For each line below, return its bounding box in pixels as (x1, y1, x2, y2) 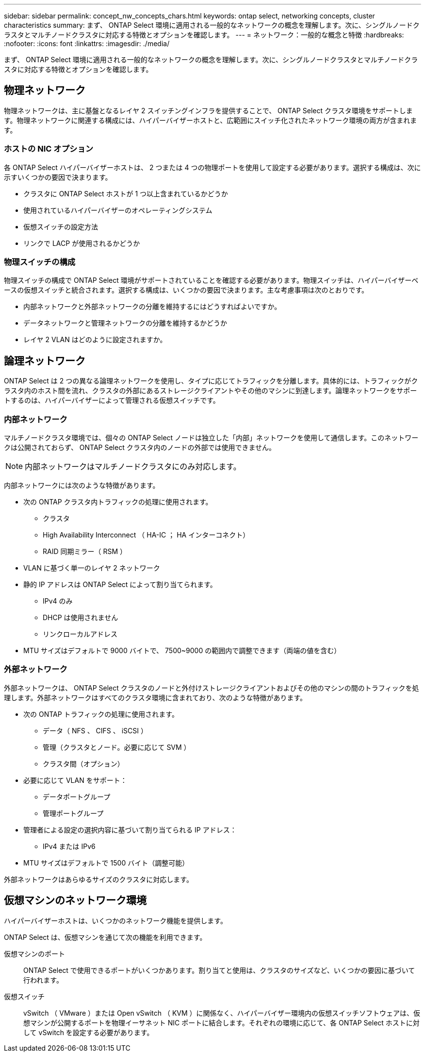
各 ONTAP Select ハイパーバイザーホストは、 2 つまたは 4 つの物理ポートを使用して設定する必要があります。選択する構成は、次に (4, 163, 421, 172)
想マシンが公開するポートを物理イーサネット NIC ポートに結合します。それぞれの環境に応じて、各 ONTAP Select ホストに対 (23, 1018, 420, 1027)
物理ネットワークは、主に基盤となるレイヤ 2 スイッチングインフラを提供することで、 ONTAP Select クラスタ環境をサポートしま (4, 106, 413, 115)
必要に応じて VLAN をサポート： (23, 776, 127, 784)
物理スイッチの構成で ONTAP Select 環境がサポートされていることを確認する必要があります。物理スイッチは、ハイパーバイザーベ (4, 276, 419, 285)
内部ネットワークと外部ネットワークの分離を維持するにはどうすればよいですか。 (23, 302, 281, 311)
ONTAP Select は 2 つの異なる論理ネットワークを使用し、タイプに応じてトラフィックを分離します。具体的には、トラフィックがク (4, 377, 418, 385)
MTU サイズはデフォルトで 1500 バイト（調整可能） (23, 858, 189, 867)
